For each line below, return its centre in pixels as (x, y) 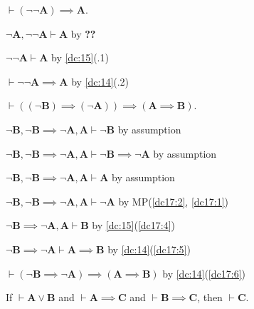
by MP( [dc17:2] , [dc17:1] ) (174, 201)
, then (210, 297)
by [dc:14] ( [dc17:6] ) (204, 273)
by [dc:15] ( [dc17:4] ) (134, 225)
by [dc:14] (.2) (100, 81)
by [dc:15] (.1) (80, 57)
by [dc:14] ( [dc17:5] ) (149, 249)
